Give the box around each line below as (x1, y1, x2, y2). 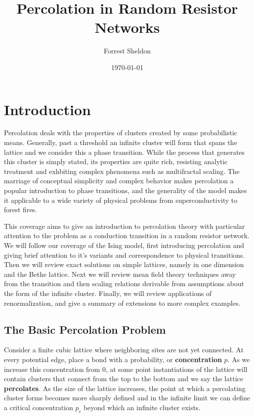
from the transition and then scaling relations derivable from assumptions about (4, 278, 244, 289)
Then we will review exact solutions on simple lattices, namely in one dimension (4, 259, 244, 270)
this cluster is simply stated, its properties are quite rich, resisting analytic (4, 156, 228, 167)
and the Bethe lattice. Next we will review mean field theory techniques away (4, 269, 236, 279)
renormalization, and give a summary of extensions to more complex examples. (4, 297, 241, 308)
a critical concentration (4, 402, 73, 412)
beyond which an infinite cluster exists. (83, 402, 201, 412)
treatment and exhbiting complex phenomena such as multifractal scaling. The (4, 166, 240, 176)
